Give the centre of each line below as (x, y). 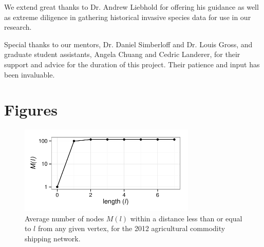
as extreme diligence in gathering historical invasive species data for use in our (128, 17)
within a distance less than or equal (186, 218)
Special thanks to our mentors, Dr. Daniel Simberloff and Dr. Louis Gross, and (128, 44)
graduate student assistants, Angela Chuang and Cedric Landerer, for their (122, 54)
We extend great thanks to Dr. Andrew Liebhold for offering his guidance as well (131, 7)
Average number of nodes (64, 218)
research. (18, 27)
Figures (31, 110)
